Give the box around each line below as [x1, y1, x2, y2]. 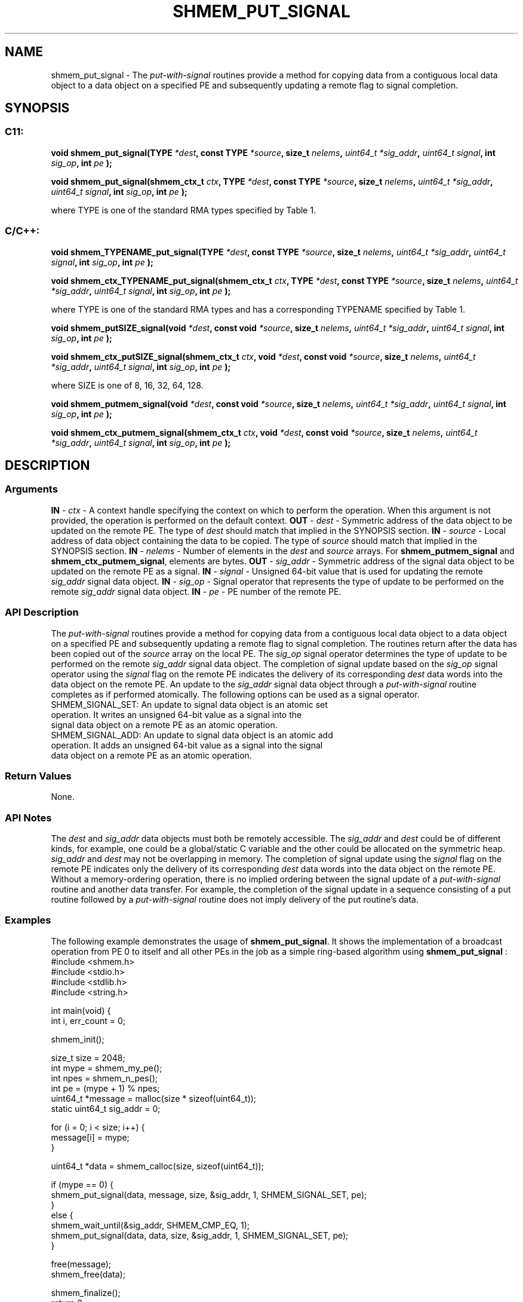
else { [51, 1209, 73, 1220]
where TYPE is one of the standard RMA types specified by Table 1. [51, 204, 316, 215]
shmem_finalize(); [51, 1287, 121, 1298]
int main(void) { [51, 1005, 111, 1016]
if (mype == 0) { [51, 1179, 113, 1190]
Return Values [5, 769, 72, 782]
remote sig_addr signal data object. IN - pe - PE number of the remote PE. [51, 586, 342, 597]
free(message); [51, 1258, 112, 1269]
